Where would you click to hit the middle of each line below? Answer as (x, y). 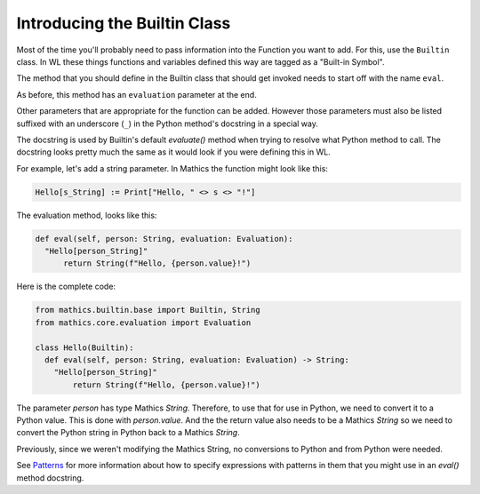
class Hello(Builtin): (84, 347)
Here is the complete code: (66, 287)
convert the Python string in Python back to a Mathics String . (128, 433)
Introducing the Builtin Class (124, 23)
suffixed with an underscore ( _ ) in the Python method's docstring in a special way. (168, 123)
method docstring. (50, 478)
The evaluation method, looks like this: (87, 215)
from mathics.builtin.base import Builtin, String (148, 310)
